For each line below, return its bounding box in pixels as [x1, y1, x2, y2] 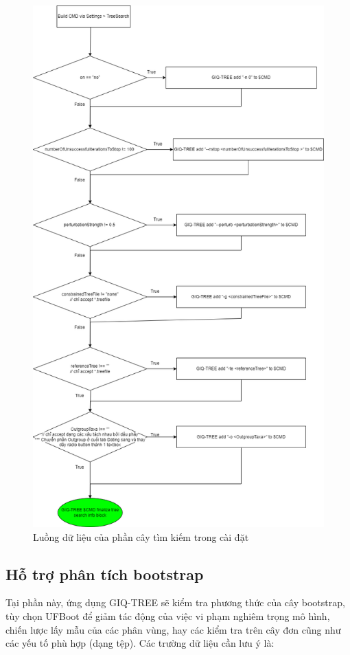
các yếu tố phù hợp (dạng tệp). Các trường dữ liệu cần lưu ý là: [5, 636, 275, 650]
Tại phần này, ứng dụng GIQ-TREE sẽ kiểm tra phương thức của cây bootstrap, [5, 595, 345, 610]
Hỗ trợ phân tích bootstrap [5, 563, 204, 584]
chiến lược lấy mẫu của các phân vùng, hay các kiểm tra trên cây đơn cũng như [5, 622, 341, 636]
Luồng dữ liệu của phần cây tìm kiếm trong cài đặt [33, 529, 249, 544]
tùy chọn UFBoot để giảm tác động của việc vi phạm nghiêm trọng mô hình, [5, 609, 330, 623]
